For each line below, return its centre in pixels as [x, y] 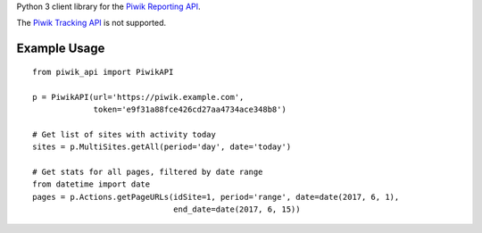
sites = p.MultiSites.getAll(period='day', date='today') [162, 147]
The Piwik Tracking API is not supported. [91, 23]
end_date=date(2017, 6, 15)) [237, 209]
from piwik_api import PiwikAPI [103, 72]
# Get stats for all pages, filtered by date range [148, 171]
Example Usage [61, 49]
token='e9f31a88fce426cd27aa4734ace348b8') [190, 109]
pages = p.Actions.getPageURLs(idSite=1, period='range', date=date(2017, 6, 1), [216, 197]
